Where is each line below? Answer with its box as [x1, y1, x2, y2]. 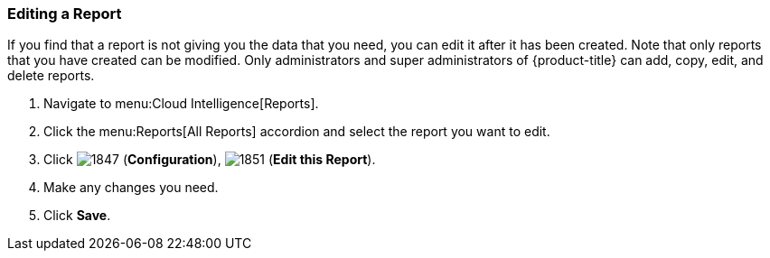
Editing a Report [7, 5, 122, 23]
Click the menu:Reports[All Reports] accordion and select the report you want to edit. [43, 124, 550, 140]
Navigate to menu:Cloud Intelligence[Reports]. [43, 96, 319, 112]
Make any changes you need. [43, 180, 219, 196]
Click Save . [43, 207, 111, 224]
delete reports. [7, 68, 95, 84]
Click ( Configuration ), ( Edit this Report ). [43, 152, 376, 168]
